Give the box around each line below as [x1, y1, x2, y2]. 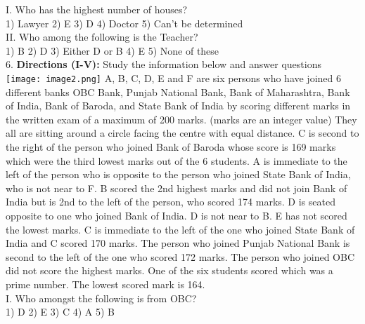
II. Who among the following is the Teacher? [6, 29, 198, 44]
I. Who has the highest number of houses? [6, 2, 188, 16]
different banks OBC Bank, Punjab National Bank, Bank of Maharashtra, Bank [6, 84, 350, 99]
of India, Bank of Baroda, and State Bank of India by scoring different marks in [6, 98, 351, 113]
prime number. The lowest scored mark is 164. [6, 276, 205, 291]
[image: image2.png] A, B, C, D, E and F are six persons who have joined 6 [6, 70, 341, 85]
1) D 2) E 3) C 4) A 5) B [6, 304, 115, 319]
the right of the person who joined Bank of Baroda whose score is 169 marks [6, 140, 336, 154]
